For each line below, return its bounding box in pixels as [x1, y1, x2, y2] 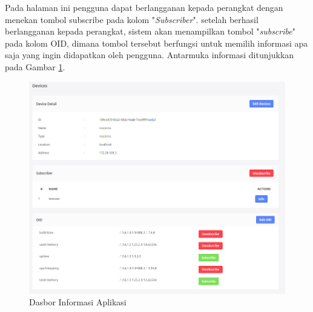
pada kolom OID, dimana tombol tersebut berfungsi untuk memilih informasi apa [5, 36, 308, 49]
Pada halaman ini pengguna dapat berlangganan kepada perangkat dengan [5, 1, 283, 13]
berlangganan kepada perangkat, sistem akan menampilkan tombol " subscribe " [5, 25, 295, 38]
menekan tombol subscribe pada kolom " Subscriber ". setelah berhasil [5, 13, 259, 25]
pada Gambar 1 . [5, 60, 65, 73]
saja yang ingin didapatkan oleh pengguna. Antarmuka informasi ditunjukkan [5, 48, 294, 61]
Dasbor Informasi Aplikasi [29, 296, 127, 308]
